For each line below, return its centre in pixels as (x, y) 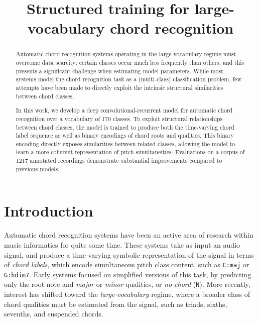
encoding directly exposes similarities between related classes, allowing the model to (125, 143)
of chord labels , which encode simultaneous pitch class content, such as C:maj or (127, 264)
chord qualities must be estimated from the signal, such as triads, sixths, (116, 304)
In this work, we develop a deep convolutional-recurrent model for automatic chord (124, 110)
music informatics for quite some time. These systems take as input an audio (122, 244)
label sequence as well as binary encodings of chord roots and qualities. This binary (125, 135)
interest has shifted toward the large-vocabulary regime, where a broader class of (127, 294)
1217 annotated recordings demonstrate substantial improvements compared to (119, 160)
